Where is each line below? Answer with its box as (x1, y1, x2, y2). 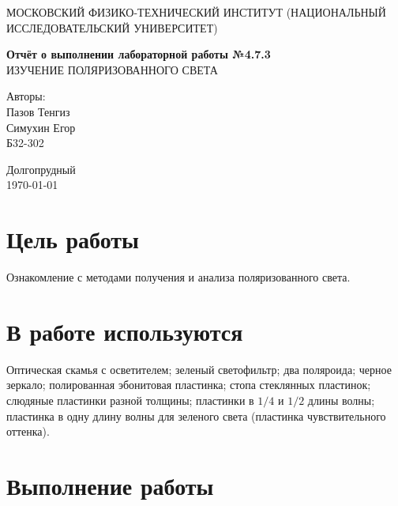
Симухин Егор (6, 119, 76, 135)
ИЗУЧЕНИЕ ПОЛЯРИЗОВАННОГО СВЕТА (6, 61, 218, 77)
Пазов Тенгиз (6, 103, 70, 119)
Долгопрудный (6, 160, 76, 177)
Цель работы (6, 223, 139, 255)
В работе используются (6, 315, 243, 347)
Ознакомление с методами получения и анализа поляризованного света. (6, 269, 351, 285)
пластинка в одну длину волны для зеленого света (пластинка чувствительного (6, 407, 386, 424)
